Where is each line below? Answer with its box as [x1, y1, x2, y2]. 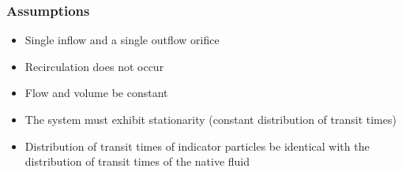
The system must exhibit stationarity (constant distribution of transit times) [24, 111, 396, 127]
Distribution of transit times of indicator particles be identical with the [24, 137, 370, 154]
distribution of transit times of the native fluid [24, 153, 250, 170]
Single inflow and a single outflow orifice [24, 32, 220, 48]
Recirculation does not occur [24, 58, 164, 74]
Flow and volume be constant [24, 84, 168, 101]
